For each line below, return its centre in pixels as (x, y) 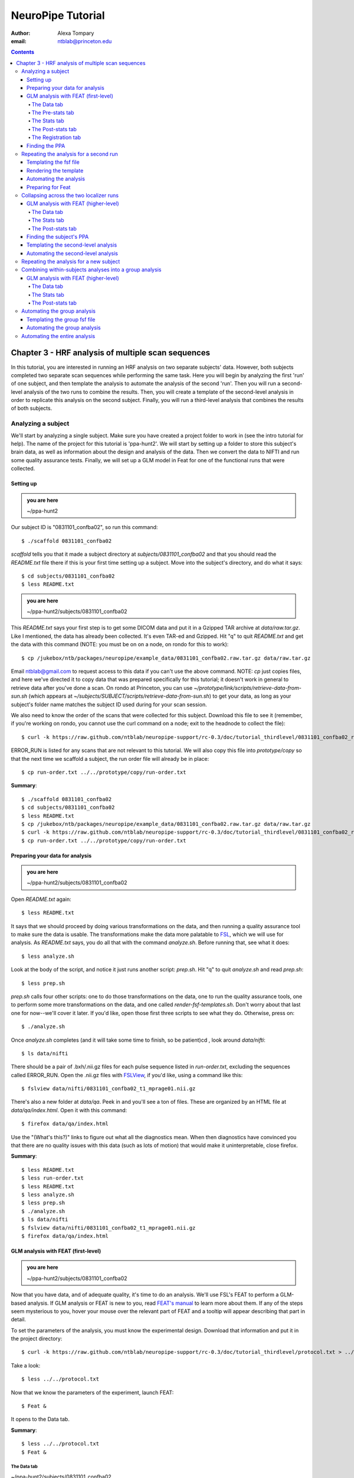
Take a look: (26, 1365)
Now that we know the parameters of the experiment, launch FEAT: (92, 1392)
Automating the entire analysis (58, 336)
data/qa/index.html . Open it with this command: (69, 1110)
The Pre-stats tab (53, 113)
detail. (19, 1320)
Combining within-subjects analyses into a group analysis (91, 270)
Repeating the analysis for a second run (70, 154)
